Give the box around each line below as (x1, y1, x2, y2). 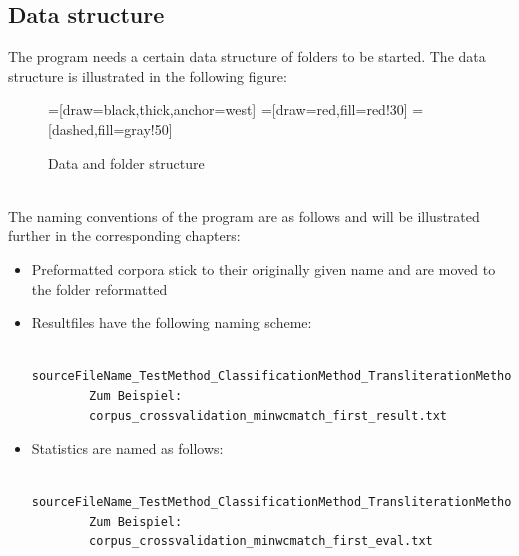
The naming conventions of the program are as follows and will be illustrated (8, 205, 480, 226)
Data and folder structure (48, 152, 205, 173)
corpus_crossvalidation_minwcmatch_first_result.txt (89, 408, 448, 423)
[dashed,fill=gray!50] (48, 118, 173, 139)
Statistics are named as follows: (31, 438, 224, 459)
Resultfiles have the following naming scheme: (31, 312, 312, 333)
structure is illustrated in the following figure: (8, 65, 287, 86)
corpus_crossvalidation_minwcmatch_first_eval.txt (89, 534, 433, 549)
